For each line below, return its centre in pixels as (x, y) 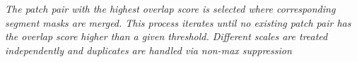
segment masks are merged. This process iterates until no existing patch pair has (178, 22)
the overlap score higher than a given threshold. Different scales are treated (166, 36)
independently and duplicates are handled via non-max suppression (148, 50)
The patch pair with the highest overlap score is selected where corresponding (170, 8)
